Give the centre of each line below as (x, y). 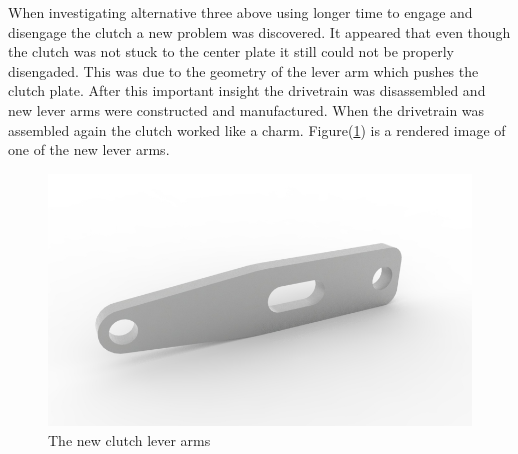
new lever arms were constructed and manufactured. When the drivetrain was (246, 109)
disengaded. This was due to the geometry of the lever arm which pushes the (243, 70)
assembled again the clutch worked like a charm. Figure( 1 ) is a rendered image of (257, 129)
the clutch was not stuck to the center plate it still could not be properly (231, 51)
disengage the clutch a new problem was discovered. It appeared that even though (259, 31)
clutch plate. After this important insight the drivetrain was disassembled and (247, 90)
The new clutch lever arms (129, 439)
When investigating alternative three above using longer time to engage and (240, 12)
